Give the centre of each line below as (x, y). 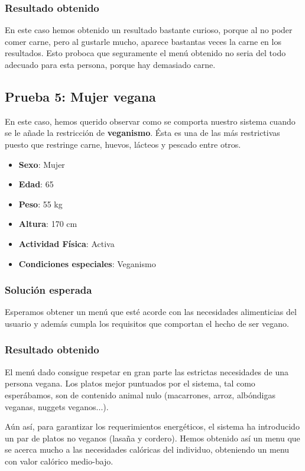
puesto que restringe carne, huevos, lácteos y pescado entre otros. (123, 144)
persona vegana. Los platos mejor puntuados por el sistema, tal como (130, 383)
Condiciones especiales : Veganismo (87, 263)
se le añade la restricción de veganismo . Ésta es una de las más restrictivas (142, 133)
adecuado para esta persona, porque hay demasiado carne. (110, 64)
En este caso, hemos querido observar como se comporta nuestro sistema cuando (150, 121)
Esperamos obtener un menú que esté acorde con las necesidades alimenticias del (151, 312)
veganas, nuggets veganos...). (57, 406)
